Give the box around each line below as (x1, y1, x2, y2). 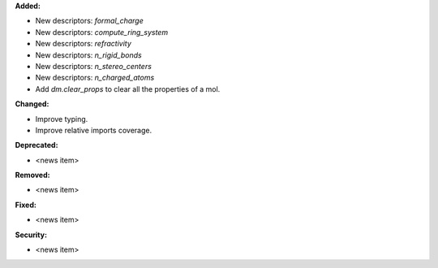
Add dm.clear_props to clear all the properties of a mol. (35, 84, 221, 93)
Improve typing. (35, 114, 88, 123)
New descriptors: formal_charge (35, 16, 144, 26)
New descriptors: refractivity (35, 39, 131, 49)
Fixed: (15, 200, 36, 210)
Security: (15, 230, 48, 240)
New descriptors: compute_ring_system (35, 27, 169, 37)
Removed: (15, 171, 50, 180)
